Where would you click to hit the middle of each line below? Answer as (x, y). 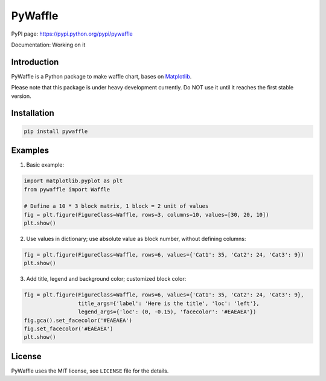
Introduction (35, 62)
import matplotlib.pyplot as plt (73, 181)
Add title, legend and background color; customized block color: (106, 279)
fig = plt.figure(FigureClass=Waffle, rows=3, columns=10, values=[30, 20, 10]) (146, 215)
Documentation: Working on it (48, 45)
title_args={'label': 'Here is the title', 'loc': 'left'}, (168, 303)
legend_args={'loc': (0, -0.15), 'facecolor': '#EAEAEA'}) (167, 312)
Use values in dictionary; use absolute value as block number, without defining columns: (136, 239)
